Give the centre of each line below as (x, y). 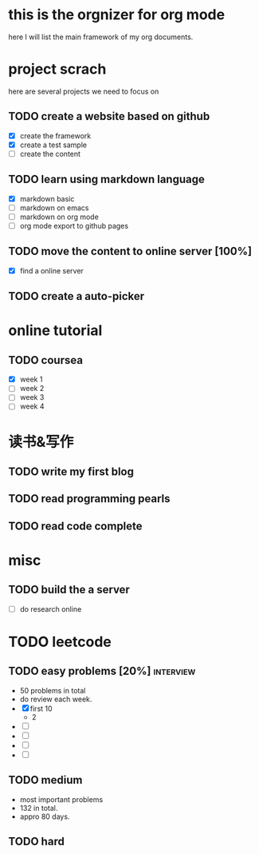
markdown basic (47, 198)
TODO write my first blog (71, 472)
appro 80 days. (45, 816)
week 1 (31, 379)
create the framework (55, 136)
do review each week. (56, 699)
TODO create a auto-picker (77, 296)
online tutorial (55, 331)
